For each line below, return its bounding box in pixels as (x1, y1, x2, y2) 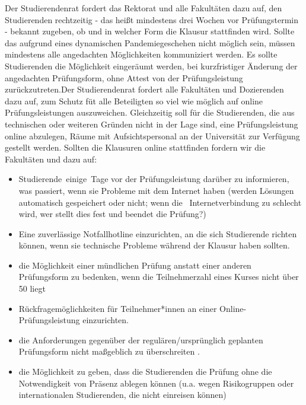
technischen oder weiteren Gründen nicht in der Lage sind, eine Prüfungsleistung (5, 117, 298, 130)
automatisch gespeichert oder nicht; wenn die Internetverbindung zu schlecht (18, 196, 302, 208)
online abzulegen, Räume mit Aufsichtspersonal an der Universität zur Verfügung (5, 129, 300, 142)
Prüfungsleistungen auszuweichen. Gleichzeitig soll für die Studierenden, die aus (5, 106, 295, 119)
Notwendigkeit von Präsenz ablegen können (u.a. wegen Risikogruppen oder (18, 377, 294, 389)
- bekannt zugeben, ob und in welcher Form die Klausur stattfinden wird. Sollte (5, 25, 295, 37)
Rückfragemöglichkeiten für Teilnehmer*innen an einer (18, 302, 217, 314)
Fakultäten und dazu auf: (5, 152, 97, 165)
